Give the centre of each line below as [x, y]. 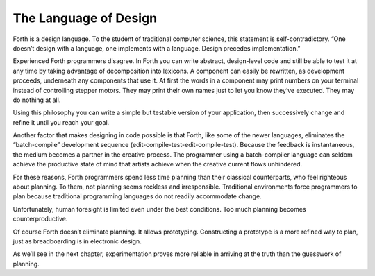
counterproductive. [40, 219]
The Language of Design [85, 18]
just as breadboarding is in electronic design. [77, 241]
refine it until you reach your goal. [61, 122]
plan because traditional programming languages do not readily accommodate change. [137, 196]
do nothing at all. [37, 100]
